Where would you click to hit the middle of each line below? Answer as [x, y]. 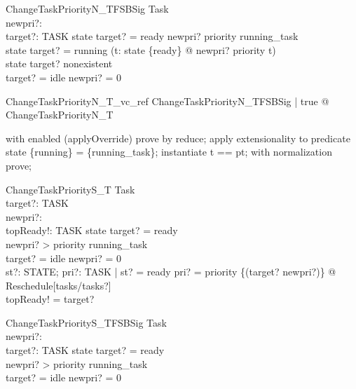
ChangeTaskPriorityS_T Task [70, 189]
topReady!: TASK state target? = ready [92, 230]
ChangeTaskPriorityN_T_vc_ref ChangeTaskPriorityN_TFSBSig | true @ [167, 101]
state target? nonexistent [59, 63]
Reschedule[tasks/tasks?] [59, 285]
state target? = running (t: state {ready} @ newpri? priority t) [141, 49]
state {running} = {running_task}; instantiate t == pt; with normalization [169, 152]
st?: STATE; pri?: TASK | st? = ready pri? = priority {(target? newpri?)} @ [171, 272]
